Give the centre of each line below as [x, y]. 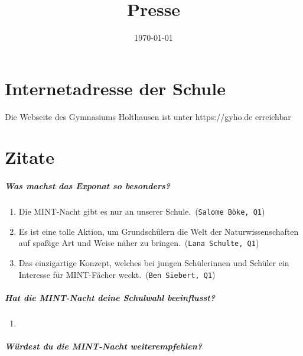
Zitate [30, 157]
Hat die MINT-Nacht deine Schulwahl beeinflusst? [110, 297]
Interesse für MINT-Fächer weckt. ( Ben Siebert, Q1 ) [117, 274]
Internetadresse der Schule [115, 88]
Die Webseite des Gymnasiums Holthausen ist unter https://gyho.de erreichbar [148, 116]
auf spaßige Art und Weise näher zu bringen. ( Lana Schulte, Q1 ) [139, 243]
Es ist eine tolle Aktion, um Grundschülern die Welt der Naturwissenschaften [159, 231]
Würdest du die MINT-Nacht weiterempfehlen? [104, 346]
